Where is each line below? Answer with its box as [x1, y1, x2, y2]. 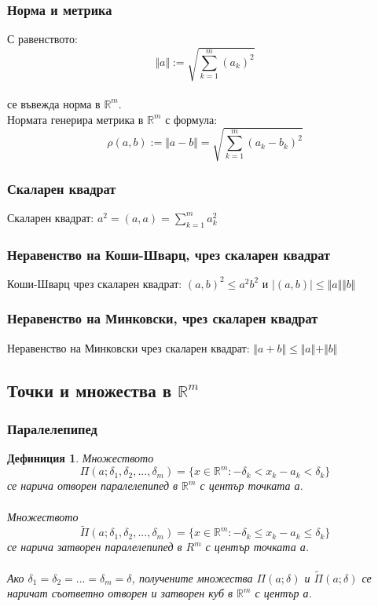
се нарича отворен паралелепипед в [7, 477, 178, 494]
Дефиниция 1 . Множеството [7, 450, 154, 466]
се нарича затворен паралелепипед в [7, 538, 182, 555]
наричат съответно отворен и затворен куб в [7, 585, 233, 601]
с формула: [165, 111, 218, 127]
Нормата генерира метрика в [7, 111, 144, 127]
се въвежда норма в [7, 95, 101, 111]
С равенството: [7, 31, 78, 47]
